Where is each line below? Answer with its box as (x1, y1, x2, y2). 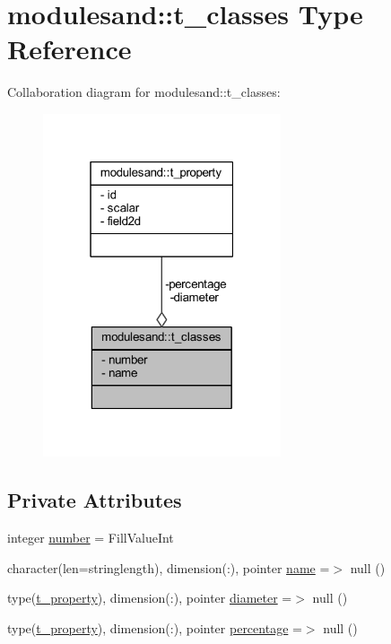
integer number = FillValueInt (7, 528, 174, 547)
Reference (7, 30, 132, 67)
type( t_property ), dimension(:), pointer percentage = (7, 618, 302, 637)
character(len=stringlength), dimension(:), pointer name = (7, 558, 330, 577)
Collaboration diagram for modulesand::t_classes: (7, 83, 281, 101)
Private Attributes (7, 486, 182, 514)
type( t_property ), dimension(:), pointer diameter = (7, 588, 292, 607)
